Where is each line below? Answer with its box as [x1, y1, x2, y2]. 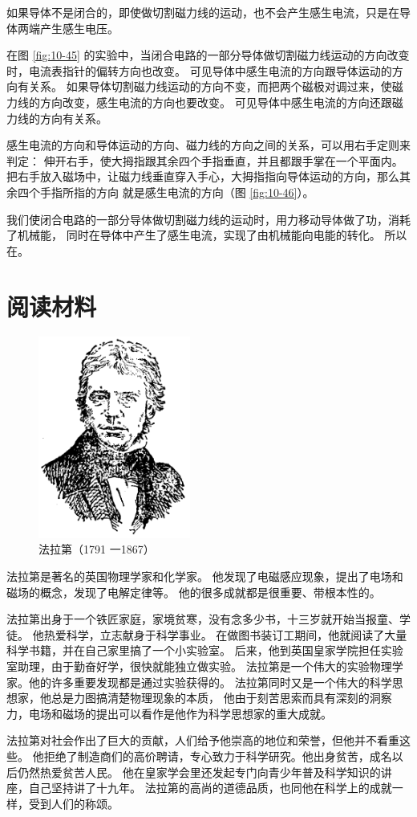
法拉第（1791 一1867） [38, 541, 155, 558]
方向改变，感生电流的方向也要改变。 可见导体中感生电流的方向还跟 [39, 93, 392, 110]
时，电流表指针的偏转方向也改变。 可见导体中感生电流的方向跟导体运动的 [6, 62, 392, 79]
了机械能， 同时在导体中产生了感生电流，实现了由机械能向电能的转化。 [6, 227, 381, 243]
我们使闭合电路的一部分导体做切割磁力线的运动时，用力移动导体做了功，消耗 [6, 210, 411, 227]
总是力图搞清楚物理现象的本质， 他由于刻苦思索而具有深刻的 [51, 689, 370, 706]
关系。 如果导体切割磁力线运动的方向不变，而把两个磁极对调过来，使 [28, 78, 392, 95]
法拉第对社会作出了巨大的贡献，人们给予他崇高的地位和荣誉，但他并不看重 [6, 732, 399, 749]
